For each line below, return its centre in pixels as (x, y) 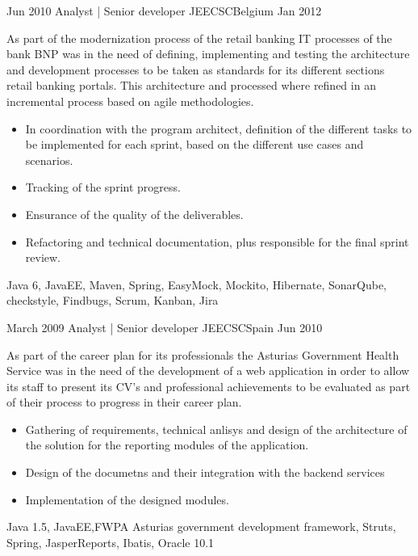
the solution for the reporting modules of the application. (167, 445)
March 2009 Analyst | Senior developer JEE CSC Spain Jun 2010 (165, 327)
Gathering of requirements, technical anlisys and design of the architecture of (216, 429)
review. (43, 257)
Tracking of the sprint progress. (103, 187)
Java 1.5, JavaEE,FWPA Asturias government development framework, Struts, (201, 527)
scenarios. (49, 160)
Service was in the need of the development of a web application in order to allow (208, 371)
